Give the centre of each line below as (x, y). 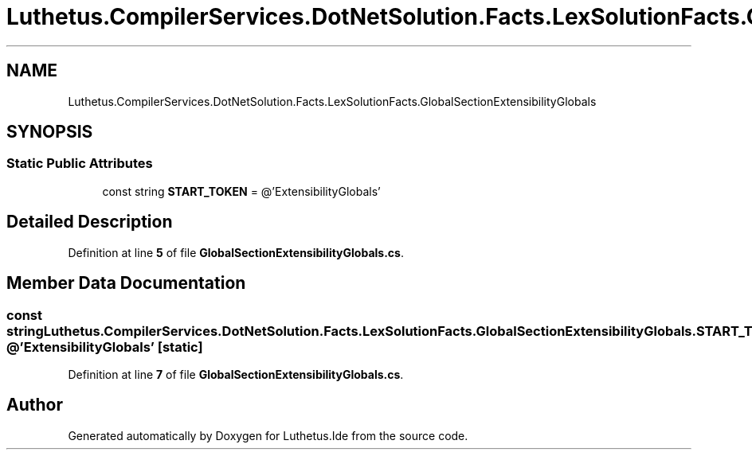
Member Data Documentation (126, 283)
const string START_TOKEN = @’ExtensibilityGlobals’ (241, 191)
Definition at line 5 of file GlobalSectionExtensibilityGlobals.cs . (236, 252)
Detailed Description (90, 222)
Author (35, 405)
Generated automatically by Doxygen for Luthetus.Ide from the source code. (268, 435)
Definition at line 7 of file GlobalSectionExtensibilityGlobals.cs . (236, 374)
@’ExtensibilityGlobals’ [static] (105, 347)
